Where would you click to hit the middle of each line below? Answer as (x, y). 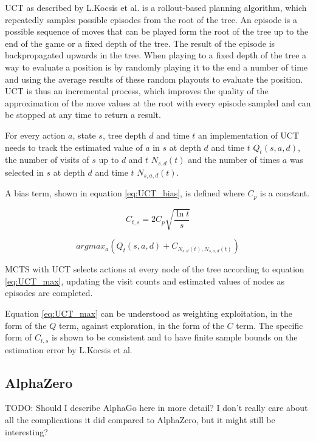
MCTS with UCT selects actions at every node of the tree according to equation (155, 269)
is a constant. (285, 193)
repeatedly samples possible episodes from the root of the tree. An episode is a (151, 19)
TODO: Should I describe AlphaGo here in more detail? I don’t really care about (156, 408)
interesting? (26, 431)
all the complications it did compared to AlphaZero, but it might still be (140, 420)
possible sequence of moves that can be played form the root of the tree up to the (157, 31)
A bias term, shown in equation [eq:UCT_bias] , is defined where (125, 193)
